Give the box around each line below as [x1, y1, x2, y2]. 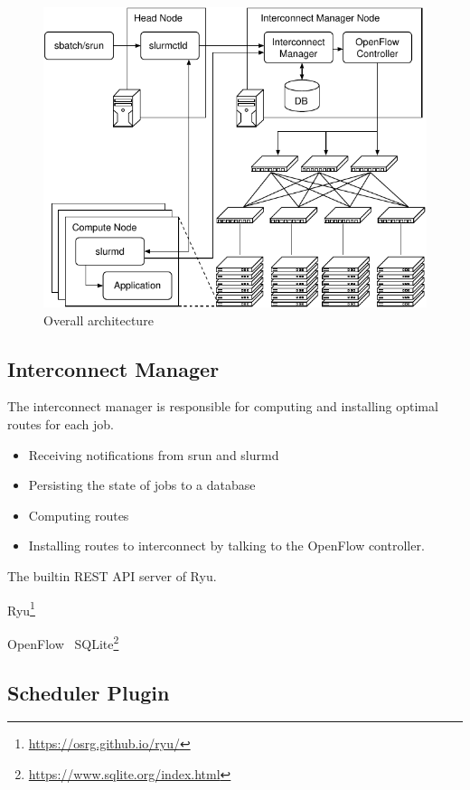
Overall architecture [43, 310, 154, 329]
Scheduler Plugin [7, 678, 170, 706]
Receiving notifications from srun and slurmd [28, 445, 279, 464]
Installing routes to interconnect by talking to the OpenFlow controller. [28, 536, 425, 555]
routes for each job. [7, 415, 114, 434]
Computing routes [28, 505, 129, 524]
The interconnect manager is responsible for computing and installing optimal [7, 397, 438, 416]
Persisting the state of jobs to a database [28, 475, 256, 494]
